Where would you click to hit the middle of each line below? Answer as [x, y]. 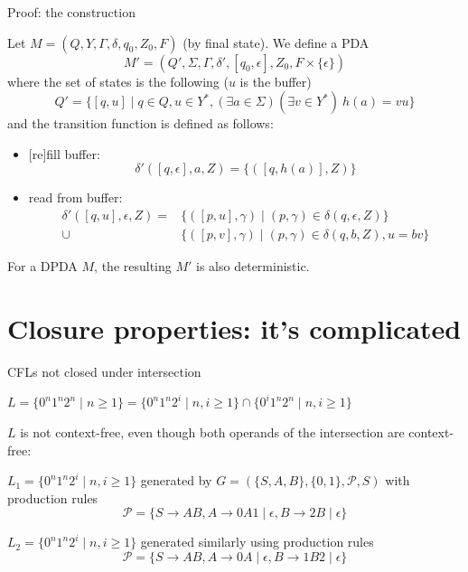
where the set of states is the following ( [118, 81]
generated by [176, 480]
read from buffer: [75, 197]
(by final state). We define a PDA [276, 42]
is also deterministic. [253, 266]
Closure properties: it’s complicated [234, 328]
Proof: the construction [71, 12]
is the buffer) [276, 81]
